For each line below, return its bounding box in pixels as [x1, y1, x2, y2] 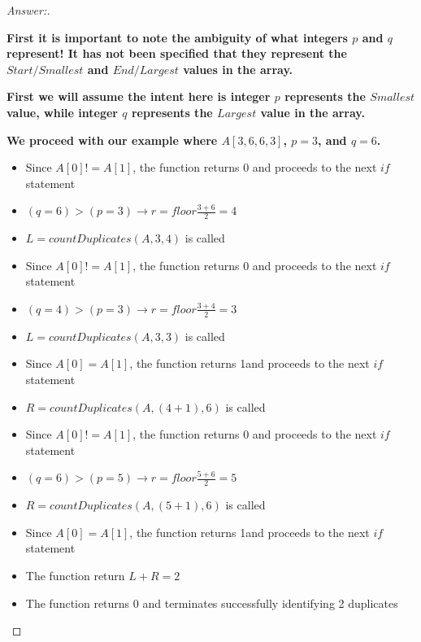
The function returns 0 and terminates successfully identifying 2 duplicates [25, 594, 398, 611]
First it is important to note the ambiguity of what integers [7, 28, 348, 46]
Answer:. [7, 2, 50, 18]
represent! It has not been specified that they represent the [7, 45, 347, 62]
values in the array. [183, 60, 293, 77]
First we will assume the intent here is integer [7, 88, 271, 105]
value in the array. [260, 103, 365, 120]
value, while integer [7, 103, 118, 120]
